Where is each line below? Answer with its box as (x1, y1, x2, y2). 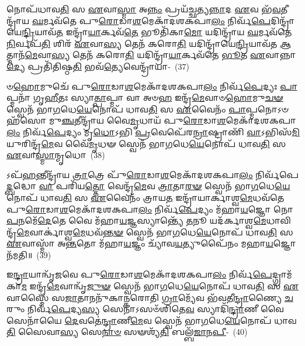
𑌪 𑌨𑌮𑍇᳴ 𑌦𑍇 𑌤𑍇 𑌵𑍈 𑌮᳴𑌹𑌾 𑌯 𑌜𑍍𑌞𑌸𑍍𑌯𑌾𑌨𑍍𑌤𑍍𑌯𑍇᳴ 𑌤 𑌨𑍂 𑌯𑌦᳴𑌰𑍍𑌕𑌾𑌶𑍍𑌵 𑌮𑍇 (6, 214, 266, 227)
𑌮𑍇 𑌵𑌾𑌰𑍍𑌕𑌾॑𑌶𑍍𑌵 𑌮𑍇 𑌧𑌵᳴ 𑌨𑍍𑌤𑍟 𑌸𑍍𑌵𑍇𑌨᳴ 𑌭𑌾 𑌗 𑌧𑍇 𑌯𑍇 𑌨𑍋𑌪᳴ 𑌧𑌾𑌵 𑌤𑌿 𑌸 (16, 225, 293, 238)
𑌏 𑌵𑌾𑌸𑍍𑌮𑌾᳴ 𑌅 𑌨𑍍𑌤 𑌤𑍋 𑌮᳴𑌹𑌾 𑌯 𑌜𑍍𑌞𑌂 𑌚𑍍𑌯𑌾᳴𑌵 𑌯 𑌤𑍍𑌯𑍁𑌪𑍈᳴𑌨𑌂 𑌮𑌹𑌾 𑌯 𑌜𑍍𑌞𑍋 (6, 237, 296, 249)
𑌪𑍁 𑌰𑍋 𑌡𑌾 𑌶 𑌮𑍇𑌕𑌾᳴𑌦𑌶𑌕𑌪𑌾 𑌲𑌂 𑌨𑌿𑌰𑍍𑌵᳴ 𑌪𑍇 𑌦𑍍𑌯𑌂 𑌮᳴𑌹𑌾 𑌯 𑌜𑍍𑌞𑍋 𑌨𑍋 (6, 203, 293, 215)
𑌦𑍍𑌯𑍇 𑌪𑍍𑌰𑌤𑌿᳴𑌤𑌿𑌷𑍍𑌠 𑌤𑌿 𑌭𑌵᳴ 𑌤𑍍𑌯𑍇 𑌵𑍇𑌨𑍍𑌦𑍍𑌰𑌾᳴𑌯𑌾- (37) (6, 60, 189, 72)
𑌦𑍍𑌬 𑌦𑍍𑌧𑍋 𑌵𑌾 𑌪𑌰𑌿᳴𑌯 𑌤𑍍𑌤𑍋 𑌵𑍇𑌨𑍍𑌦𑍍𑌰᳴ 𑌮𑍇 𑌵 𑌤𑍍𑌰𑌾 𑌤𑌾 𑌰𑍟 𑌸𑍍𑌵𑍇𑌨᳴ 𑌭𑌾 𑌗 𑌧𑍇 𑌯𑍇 (6, 180, 290, 192)
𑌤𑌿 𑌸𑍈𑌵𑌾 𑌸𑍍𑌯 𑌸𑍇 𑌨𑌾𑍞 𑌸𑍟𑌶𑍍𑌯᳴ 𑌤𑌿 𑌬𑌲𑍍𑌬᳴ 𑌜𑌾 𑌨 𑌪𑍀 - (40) (6, 326, 248, 338)
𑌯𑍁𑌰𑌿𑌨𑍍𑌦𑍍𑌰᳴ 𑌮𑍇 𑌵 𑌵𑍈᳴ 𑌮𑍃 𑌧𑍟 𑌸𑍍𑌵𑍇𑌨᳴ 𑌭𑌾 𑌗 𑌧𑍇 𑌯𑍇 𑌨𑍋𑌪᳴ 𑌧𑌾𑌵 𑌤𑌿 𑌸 (6, 137, 286, 149)
